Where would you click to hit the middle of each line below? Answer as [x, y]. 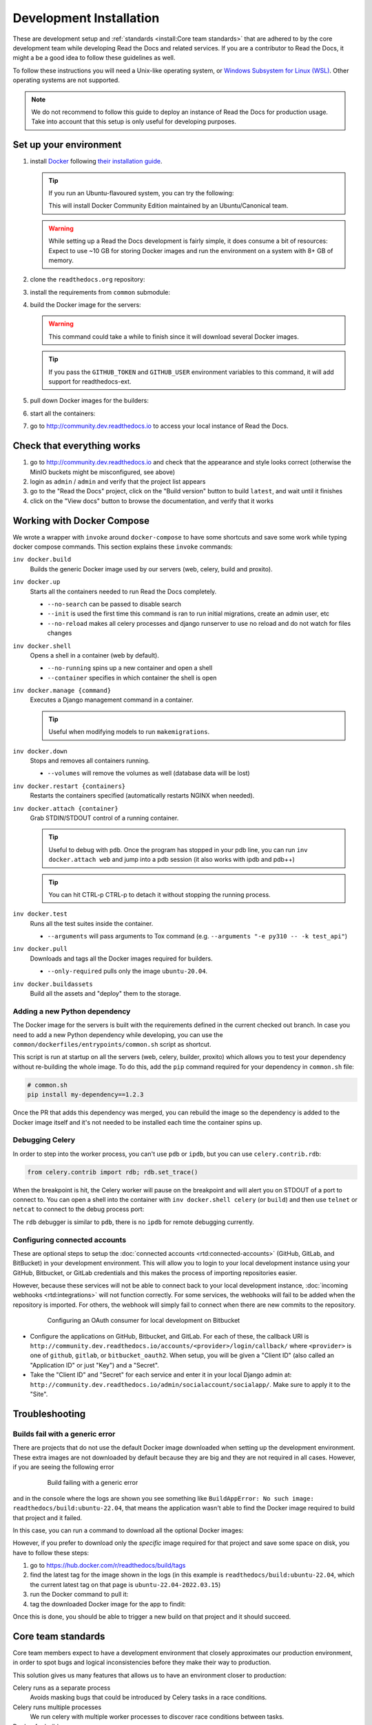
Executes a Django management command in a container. [112, 700]
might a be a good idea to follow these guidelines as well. [94, 58]
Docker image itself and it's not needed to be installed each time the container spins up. [137, 1122]
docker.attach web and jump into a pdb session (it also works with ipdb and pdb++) [172, 860]
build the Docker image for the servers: [85, 305]
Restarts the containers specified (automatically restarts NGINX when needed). [142, 796]
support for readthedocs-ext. [90, 382]
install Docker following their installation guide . [96, 161]
